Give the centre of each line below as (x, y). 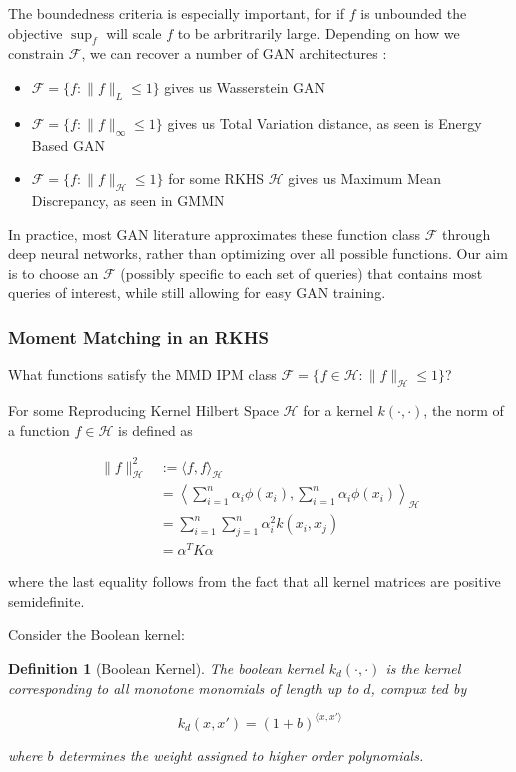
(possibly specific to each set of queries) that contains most (301, 272)
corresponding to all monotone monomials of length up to (183, 687)
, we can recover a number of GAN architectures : (234, 53)
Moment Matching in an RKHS (138, 336)
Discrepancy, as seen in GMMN (128, 199)
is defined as (155, 429)
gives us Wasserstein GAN (245, 86)
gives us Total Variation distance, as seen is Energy (324, 122)
